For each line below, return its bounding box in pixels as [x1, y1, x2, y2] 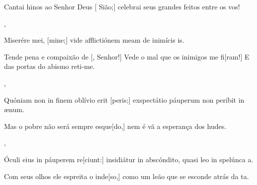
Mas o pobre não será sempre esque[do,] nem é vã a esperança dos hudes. [4, 121, 227, 131]
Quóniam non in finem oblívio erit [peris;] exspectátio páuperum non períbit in [4, 94, 245, 105]
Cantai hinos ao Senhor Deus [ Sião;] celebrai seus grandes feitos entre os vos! [4, 1, 240, 11]
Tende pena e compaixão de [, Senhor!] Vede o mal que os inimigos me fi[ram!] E [4, 51, 250, 62]
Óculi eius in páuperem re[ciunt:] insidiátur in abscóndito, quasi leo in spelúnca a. [4, 154, 254, 164]
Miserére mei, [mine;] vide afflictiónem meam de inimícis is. [4, 35, 184, 45]
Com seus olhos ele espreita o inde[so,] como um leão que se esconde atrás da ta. [4, 171, 249, 181]
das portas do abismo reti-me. [4, 61, 95, 71]
